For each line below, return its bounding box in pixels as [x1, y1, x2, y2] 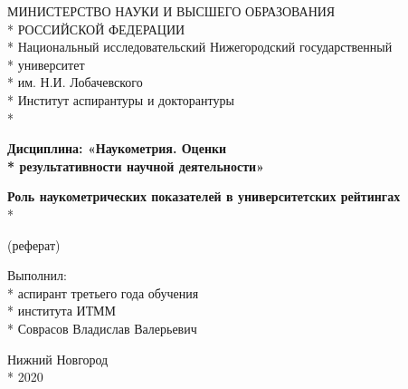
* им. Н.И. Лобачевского [7, 73, 143, 92]
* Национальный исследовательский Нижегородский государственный [7, 37, 393, 56]
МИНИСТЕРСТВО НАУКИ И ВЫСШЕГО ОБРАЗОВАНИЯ [7, 2, 336, 20]
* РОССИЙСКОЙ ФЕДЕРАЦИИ [7, 19, 185, 38]
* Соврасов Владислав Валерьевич [7, 318, 197, 337]
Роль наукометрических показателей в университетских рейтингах [7, 187, 401, 206]
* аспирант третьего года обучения [7, 283, 199, 302]
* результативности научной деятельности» [7, 156, 265, 175]
